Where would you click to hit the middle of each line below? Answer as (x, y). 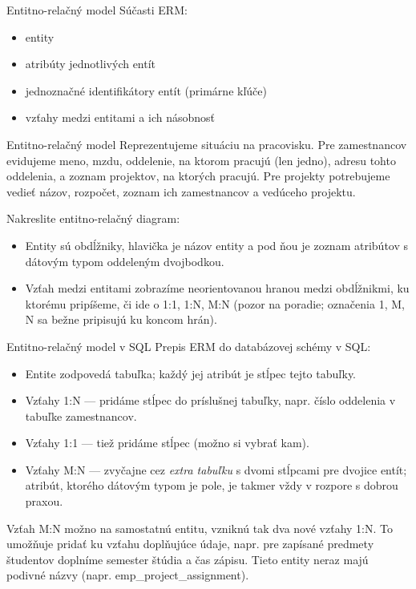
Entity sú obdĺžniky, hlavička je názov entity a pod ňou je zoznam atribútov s (216, 245)
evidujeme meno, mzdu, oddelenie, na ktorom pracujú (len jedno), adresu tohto (201, 160)
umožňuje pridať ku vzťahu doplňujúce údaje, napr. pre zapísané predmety (190, 544)
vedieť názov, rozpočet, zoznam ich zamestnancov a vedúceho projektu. (181, 191)
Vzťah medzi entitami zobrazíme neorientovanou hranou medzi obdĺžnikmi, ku (217, 288)
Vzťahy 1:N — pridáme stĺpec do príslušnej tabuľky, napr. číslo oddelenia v (210, 400)
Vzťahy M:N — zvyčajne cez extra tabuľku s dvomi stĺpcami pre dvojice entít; (216, 469)
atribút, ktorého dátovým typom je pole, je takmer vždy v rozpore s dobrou (212, 485)
